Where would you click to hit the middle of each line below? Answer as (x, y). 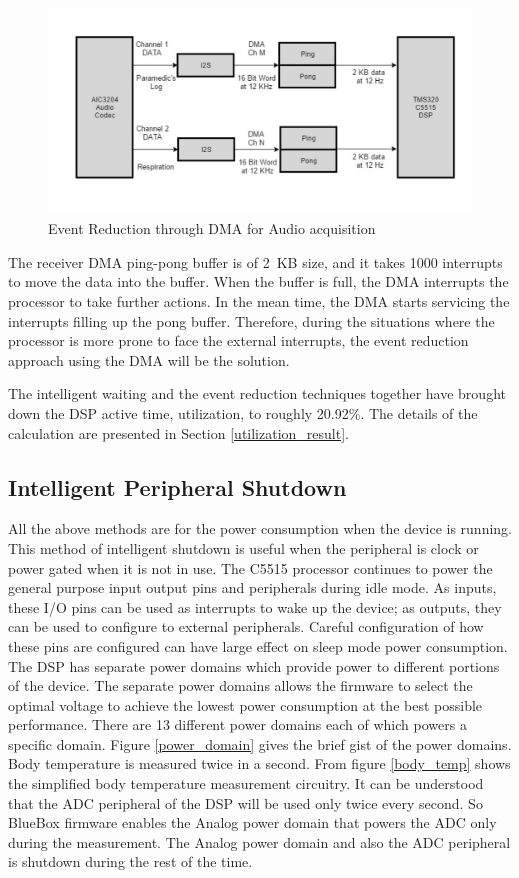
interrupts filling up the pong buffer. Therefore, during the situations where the (251, 320)
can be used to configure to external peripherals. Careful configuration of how (246, 626)
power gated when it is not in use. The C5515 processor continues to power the (250, 567)
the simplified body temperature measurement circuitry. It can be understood (246, 783)
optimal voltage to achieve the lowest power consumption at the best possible (245, 704)
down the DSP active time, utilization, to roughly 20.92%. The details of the (243, 412)
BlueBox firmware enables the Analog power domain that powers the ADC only (252, 822)
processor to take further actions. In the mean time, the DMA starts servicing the (259, 300)
